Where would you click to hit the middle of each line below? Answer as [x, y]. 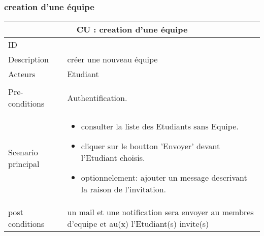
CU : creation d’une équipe [132, 29]
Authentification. [97, 97]
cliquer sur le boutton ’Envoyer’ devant [151, 146]
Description [28, 59]
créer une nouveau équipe [112, 59]
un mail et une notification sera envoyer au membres [160, 212]
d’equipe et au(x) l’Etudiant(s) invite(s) [138, 224]
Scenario [23, 152]
